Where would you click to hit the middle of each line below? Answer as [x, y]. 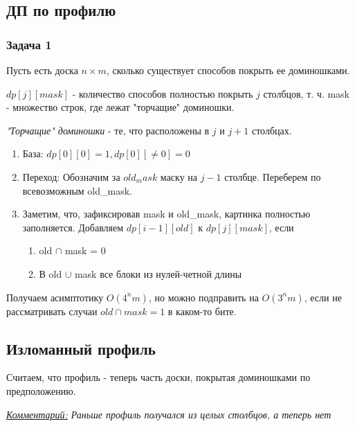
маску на [179, 176]
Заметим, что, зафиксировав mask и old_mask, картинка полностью [166, 214]
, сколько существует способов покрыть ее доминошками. [228, 70]
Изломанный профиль [81, 348]
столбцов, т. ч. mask [307, 93]
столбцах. [272, 130]
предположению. [41, 390]
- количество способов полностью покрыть [163, 93]
